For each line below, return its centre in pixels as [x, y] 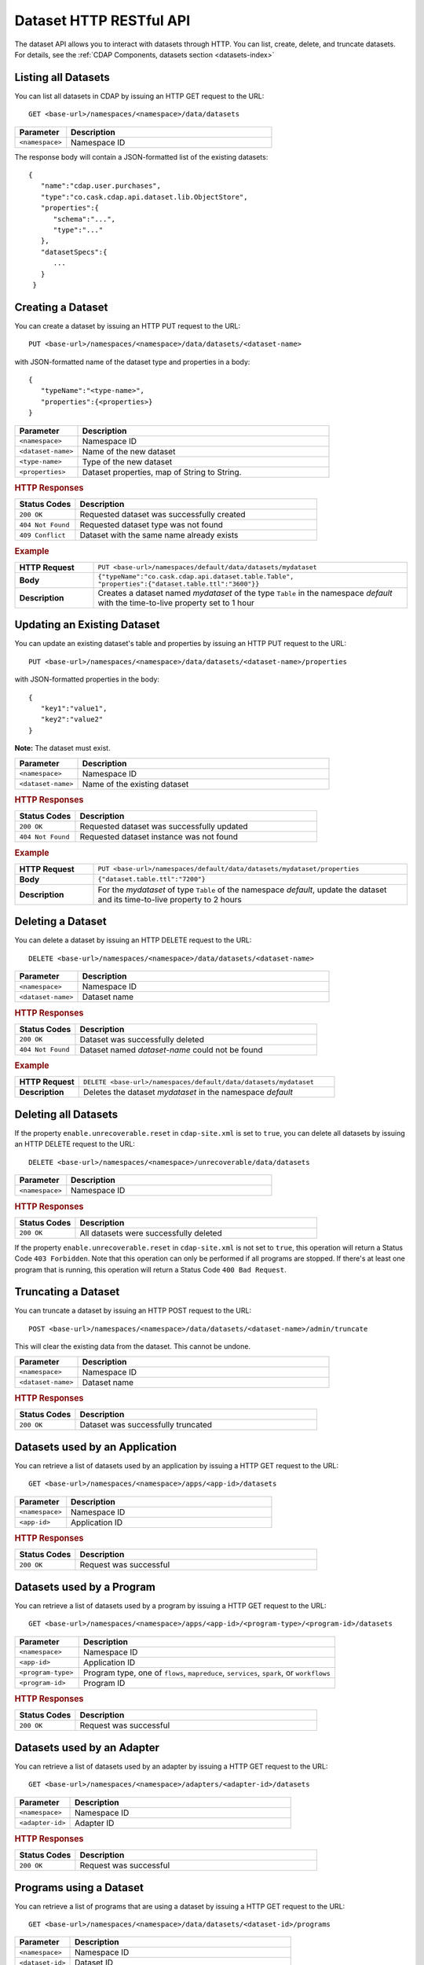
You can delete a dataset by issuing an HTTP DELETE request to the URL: [133, 940]
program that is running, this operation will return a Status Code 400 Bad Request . [150, 1269]
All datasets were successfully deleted [151, 1232]
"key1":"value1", [74, 708]
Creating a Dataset [61, 307]
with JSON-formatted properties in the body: [87, 679]
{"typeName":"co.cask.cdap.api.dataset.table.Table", [196, 577]
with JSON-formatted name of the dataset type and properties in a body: [132, 362]
